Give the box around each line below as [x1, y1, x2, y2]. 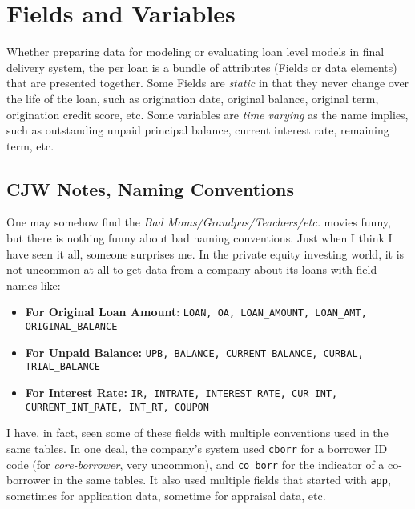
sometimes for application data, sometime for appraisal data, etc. [6, 487, 326, 503]
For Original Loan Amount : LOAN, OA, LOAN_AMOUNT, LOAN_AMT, [25, 303, 367, 320]
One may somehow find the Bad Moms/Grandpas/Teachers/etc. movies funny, [6, 214, 391, 230]
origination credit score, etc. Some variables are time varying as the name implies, [6, 106, 409, 122]
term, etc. [6, 137, 54, 154]
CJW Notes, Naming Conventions [6, 176, 294, 201]
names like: [6, 276, 61, 293]
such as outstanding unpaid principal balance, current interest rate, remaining [6, 122, 389, 138]
